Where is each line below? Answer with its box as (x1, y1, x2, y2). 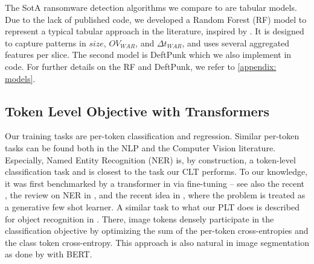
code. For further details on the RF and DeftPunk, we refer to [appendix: (5, 60, 277, 72)
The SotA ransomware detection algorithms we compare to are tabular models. (5, 1, 297, 13)
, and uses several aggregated (182, 36, 290, 49)
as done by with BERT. (5, 248, 92, 260)
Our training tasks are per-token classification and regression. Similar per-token (5, 130, 300, 142)
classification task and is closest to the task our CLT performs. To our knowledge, (5, 165, 308, 178)
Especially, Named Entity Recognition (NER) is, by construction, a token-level (5, 153, 296, 166)
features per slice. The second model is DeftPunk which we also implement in (5, 48, 292, 61)
